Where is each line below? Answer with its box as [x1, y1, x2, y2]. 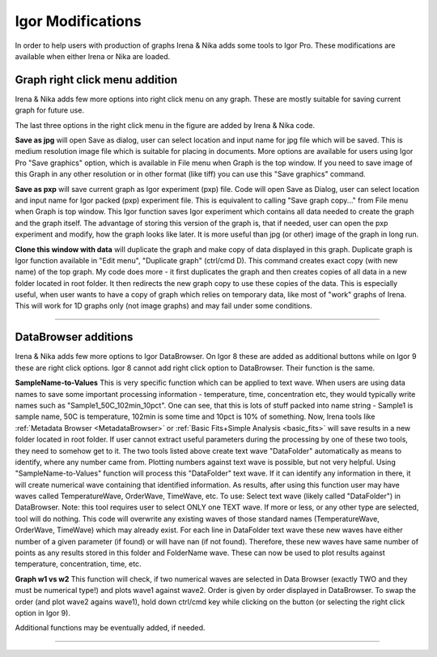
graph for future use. [15, 105, 85, 115]
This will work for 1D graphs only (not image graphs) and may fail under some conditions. [15, 301, 312, 311]
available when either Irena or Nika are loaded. [15, 51, 171, 61]
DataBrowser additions [15, 331, 134, 344]
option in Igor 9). [15, 608, 70, 617]
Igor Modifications [15, 12, 142, 30]
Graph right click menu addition [15, 73, 178, 87]
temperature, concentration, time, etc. [15, 559, 142, 569]
